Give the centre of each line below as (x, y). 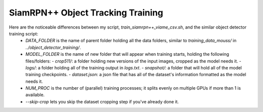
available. (35, 95)
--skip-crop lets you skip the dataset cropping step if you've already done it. (102, 101)
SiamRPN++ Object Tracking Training (86, 13)
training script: (24, 33)
